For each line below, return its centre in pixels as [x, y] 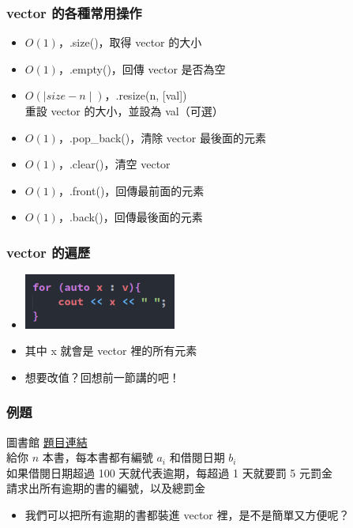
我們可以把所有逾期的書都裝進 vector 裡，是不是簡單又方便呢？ [187, 514]
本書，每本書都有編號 [98, 457]
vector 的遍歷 [49, 252]
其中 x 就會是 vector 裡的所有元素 [111, 351]
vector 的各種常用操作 [74, 12]
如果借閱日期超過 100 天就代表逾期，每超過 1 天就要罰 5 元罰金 [169, 472]
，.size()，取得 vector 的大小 [130, 42]
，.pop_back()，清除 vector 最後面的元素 [162, 137]
